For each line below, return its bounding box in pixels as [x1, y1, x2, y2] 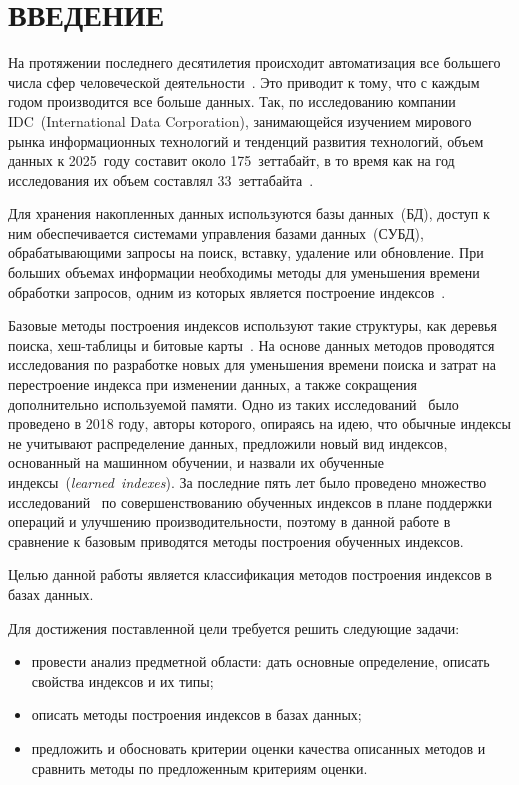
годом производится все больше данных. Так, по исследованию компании [8, 91, 456, 112]
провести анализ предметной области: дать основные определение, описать [31, 651, 490, 672]
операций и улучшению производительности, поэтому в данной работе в [8, 511, 451, 532]
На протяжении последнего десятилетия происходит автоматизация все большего [8, 52, 501, 73]
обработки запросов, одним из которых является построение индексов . [8, 281, 446, 302]
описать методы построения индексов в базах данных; [31, 704, 362, 725]
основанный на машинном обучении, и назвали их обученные [8, 452, 384, 473]
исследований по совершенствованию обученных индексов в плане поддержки [8, 491, 493, 512]
